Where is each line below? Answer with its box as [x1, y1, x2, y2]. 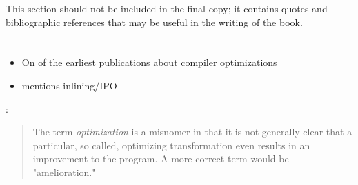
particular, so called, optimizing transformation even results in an [32, 138, 310, 152]
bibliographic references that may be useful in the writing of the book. [6, 14, 303, 29]
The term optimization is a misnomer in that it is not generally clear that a [32, 124, 352, 139]
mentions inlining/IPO [21, 78, 117, 92]
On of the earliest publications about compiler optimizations [21, 55, 277, 69]
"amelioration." [32, 164, 96, 179]
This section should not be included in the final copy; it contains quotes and [6, 1, 328, 15]
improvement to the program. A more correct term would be [32, 151, 289, 166]
